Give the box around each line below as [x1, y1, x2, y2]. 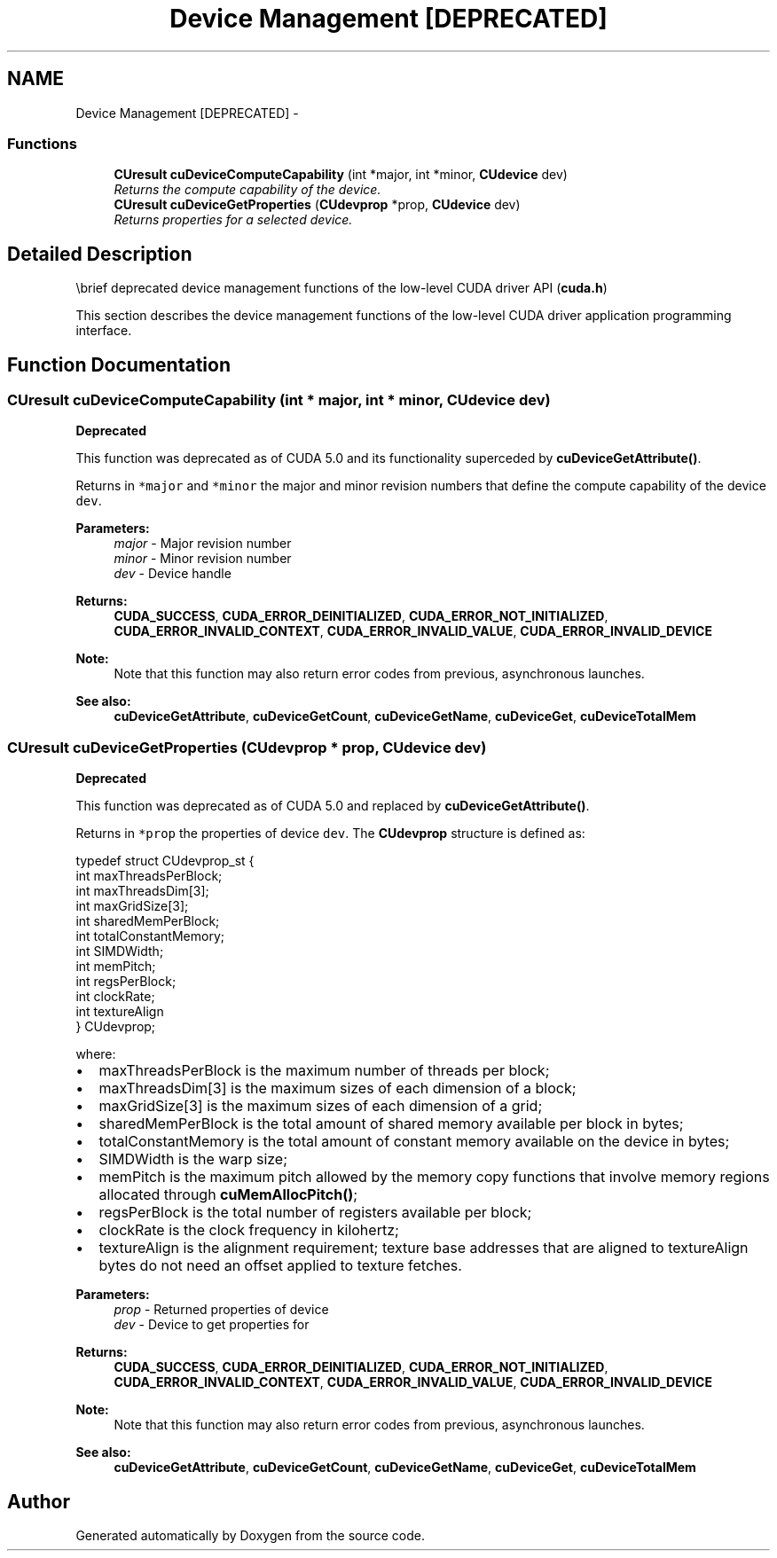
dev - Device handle [114, 566, 232, 582]
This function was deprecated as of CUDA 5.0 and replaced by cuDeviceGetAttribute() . [75, 798, 590, 814]
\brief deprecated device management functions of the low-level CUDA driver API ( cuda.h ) [75, 280, 608, 296]
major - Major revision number [114, 536, 292, 552]
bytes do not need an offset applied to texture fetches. [98, 1257, 462, 1275]
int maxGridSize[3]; [75, 898, 189, 914]
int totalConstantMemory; [75, 928, 225, 944]
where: [75, 1046, 116, 1062]
